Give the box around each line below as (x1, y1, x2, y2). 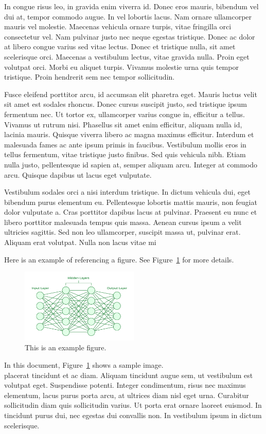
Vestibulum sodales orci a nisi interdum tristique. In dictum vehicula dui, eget (4, 186, 251, 197)
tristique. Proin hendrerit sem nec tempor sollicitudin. (4, 71, 175, 82)
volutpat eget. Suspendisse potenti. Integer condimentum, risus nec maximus (4, 380, 246, 390)
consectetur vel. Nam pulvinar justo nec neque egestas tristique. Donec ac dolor (4, 31, 255, 42)
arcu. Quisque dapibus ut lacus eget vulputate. (4, 169, 152, 180)
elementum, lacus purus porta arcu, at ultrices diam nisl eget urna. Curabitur (4, 389, 249, 400)
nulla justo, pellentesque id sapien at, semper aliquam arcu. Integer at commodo (4, 159, 257, 169)
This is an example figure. (25, 342, 107, 353)
